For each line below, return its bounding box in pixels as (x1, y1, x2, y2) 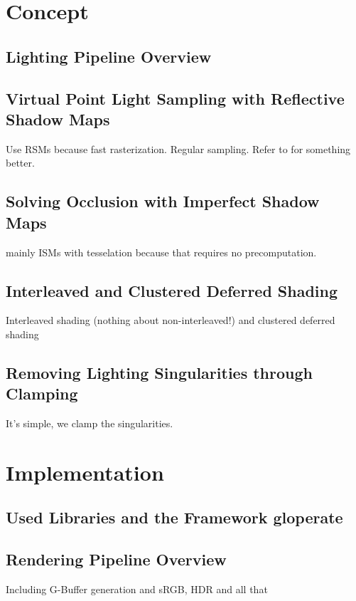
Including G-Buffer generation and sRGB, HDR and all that (6, 582, 268, 597)
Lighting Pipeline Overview (6, 45, 212, 67)
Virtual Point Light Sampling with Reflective (6, 87, 345, 109)
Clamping (6, 382, 78, 404)
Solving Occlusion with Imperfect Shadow (6, 190, 320, 212)
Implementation (6, 457, 164, 486)
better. (6, 155, 35, 170)
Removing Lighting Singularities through (6, 361, 313, 383)
